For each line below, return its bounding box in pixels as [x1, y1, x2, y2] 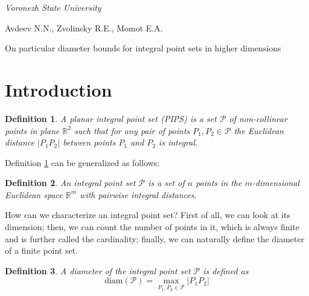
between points [63, 136, 116, 149]
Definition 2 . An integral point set [5, 176, 136, 189]
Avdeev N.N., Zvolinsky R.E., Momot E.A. [5, 21, 163, 34]
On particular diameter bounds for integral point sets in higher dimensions [5, 42, 281, 54]
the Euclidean [234, 124, 284, 137]
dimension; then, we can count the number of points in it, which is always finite [5, 220, 300, 233]
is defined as [203, 264, 249, 277]
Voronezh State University [5, 1, 101, 13]
